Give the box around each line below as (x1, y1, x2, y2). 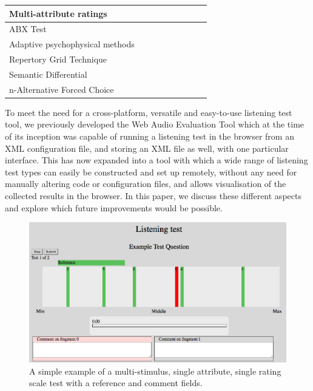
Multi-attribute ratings (9, 7, 107, 19)
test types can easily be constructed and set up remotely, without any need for (5, 165, 297, 178)
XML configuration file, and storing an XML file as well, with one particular (5, 141, 289, 154)
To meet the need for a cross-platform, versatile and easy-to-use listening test (5, 106, 292, 118)
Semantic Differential (9, 67, 87, 80)
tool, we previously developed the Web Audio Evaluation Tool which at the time (5, 118, 305, 131)
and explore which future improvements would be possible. (5, 201, 223, 214)
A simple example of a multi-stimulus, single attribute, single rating (29, 364, 281, 377)
